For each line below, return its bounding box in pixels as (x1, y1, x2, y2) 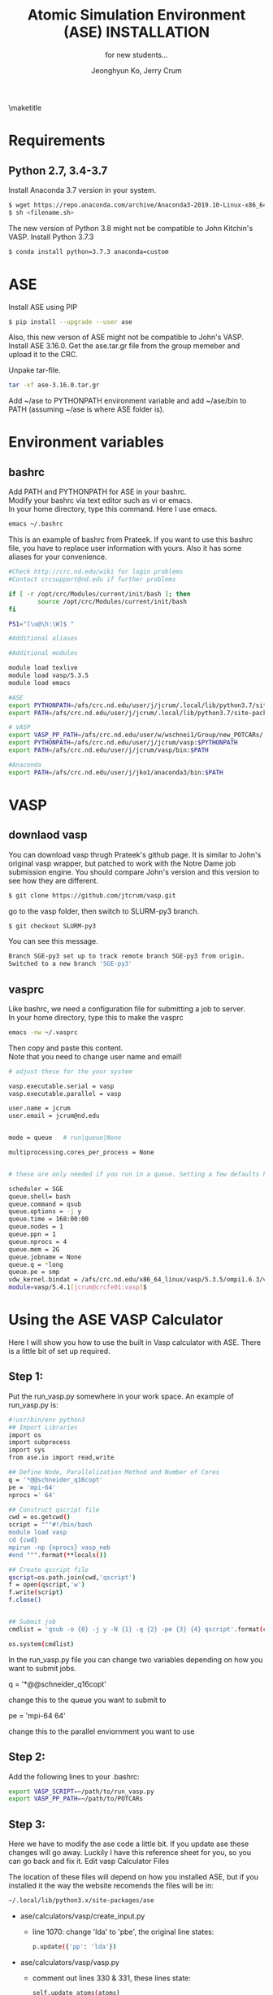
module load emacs (8, 679, 71, 687)
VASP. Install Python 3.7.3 (8, 232, 94, 242)
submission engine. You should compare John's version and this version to (8, 867, 260, 876)
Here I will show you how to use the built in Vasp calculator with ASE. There (8, 1338, 262, 1347)
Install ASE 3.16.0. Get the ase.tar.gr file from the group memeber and (8, 341, 240, 351)
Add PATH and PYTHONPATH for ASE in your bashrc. (8, 487, 187, 497)
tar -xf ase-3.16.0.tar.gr (8, 381, 100, 390)
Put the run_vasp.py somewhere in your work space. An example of (8, 1391, 234, 1401)
